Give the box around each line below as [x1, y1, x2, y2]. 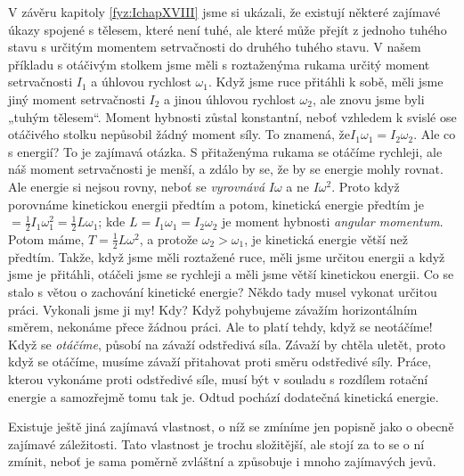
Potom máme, [8, 229, 85, 248]
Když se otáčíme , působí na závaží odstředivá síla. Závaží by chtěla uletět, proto [8, 334, 445, 353]
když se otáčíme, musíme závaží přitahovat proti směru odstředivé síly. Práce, [8, 352, 432, 371]
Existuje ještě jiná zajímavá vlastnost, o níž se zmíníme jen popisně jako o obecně [8, 417, 454, 436]
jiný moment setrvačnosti [8, 89, 145, 108]
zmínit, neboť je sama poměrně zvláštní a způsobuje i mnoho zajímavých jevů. [8, 452, 436, 471]
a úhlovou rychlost [91, 72, 191, 91]
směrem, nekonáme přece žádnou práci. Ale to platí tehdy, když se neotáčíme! [8, 317, 433, 336]
